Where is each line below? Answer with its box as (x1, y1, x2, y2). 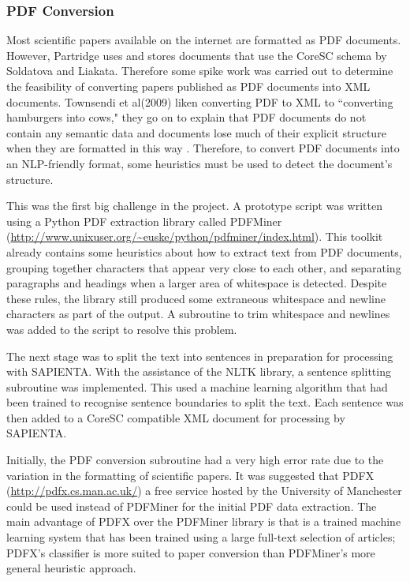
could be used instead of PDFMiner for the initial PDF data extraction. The (6, 497, 377, 514)
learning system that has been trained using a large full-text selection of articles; (6, 529, 396, 545)
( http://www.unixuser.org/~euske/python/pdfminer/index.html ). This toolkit (6, 228, 383, 245)
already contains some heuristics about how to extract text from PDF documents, (6, 243, 402, 260)
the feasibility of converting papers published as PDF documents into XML (6, 78, 371, 94)
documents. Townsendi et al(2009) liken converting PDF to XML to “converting (6, 93, 393, 110)
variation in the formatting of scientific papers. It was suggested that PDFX (6, 467, 375, 483)
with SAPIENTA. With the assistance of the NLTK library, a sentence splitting (6, 363, 391, 380)
